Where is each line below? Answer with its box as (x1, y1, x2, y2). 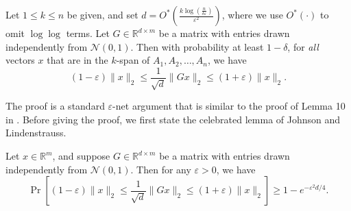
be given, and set (66, 8, 138, 21)
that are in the (47, 53, 108, 67)
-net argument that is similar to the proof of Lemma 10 (112, 99, 346, 113)
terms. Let (66, 26, 110, 40)
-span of (116, 53, 150, 67)
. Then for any (130, 162, 191, 176)
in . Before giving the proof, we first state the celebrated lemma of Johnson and (5, 112, 341, 126)
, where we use (221, 8, 283, 21)
